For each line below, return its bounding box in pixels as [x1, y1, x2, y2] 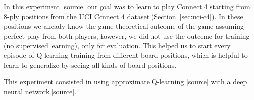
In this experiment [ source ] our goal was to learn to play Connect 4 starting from [4, 1, 250, 11]
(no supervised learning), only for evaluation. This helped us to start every [4, 40, 231, 50]
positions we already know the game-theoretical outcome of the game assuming [4, 21, 244, 31]
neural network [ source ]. [4, 86, 77, 96]
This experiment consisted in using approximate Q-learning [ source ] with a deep [4, 76, 247, 87]
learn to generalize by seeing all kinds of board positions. [4, 59, 177, 70]
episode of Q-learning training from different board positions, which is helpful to [4, 50, 248, 60]
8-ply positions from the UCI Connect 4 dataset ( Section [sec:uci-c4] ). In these [4, 11, 243, 21]
